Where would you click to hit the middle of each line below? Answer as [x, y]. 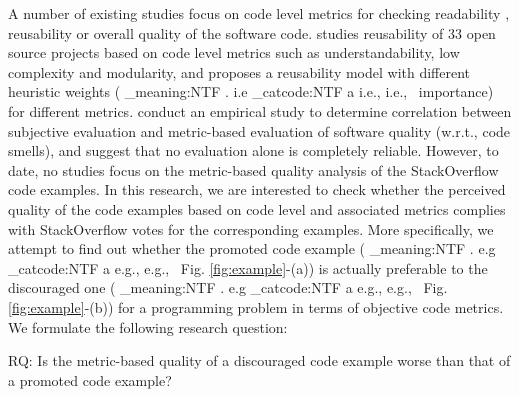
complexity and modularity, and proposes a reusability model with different [239, 71]
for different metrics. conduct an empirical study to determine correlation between [260, 110]
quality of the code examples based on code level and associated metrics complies [257, 208]
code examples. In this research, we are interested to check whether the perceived [257, 189]
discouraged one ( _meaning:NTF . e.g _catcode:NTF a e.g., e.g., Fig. [228, 287]
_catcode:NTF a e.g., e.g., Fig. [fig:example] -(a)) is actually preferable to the [248, 267]
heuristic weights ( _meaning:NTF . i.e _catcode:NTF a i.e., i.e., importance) [251, 91]
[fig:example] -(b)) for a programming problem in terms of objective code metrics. [256, 306]
